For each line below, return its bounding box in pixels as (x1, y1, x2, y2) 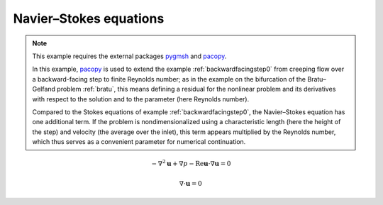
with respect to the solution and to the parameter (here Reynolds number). (32, 94, 250, 103)
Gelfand (32, 85, 56, 94)
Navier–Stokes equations (13, 11, 165, 26)
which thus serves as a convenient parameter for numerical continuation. (32, 138, 246, 146)
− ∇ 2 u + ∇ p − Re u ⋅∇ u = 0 (151, 158, 231, 168)
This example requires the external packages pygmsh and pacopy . (32, 52, 227, 60)
